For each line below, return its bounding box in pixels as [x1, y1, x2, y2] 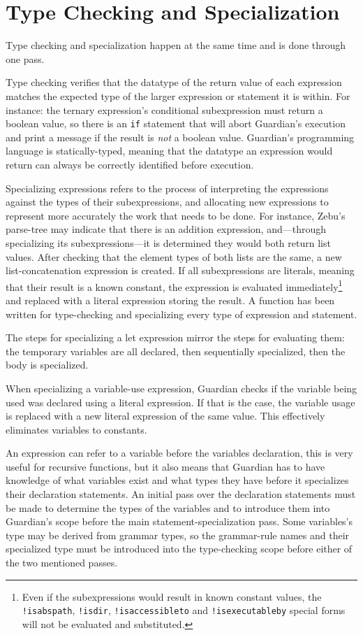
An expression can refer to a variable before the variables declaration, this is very [6, 445, 353, 460]
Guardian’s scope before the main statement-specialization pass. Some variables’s [6, 514, 353, 529]
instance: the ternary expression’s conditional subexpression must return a [6, 102, 323, 117]
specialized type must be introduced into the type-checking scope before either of [6, 541, 353, 556]
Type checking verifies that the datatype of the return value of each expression [6, 75, 342, 90]
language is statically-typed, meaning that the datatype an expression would [6, 143, 333, 158]
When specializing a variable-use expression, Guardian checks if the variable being [6, 380, 357, 395]
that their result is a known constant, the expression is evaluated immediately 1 [6, 277, 343, 294]
